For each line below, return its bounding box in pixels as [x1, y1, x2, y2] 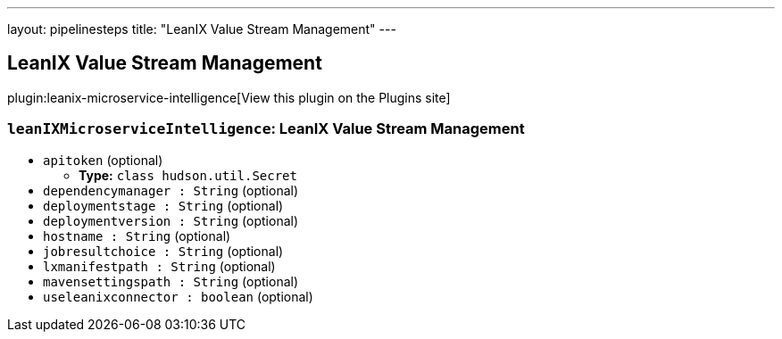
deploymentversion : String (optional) [43, 212, 299, 228]
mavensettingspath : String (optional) [43, 273, 299, 289]
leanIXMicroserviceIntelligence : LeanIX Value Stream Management [7, 120, 525, 138]
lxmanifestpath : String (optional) [43, 258, 276, 274]
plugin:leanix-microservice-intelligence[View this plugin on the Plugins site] [7, 89, 451, 105]
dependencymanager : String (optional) [43, 182, 299, 198]
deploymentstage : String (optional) [43, 197, 284, 213]
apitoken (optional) [43, 152, 163, 168]
